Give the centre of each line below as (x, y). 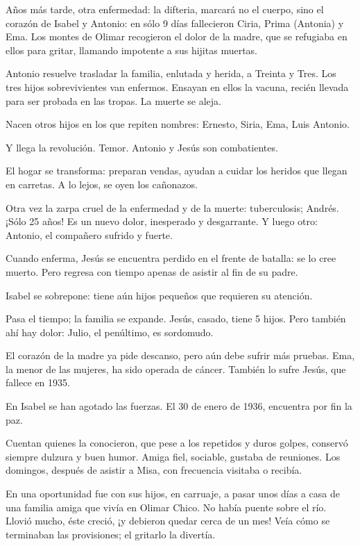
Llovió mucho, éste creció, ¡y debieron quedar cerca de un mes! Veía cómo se (168, 521)
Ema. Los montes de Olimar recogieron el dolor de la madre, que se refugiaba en (177, 36)
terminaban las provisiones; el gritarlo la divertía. (111, 534)
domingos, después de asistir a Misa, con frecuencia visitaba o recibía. (154, 470)
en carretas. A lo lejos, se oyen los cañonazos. (102, 184)
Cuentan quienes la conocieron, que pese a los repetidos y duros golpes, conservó (177, 443)
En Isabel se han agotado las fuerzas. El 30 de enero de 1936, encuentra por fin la (179, 406)
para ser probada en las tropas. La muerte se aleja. (114, 100)
